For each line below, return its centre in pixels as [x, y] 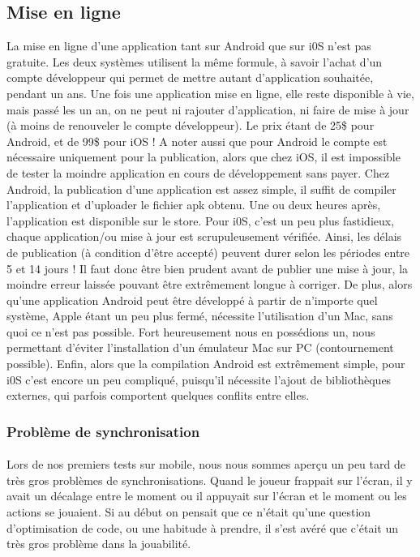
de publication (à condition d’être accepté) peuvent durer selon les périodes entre [208, 252]
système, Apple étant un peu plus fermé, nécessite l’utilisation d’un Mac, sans [200, 316]
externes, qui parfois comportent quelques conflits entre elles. [158, 395]
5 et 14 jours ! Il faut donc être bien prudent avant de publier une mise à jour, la [208, 268]
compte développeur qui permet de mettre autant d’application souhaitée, [190, 77]
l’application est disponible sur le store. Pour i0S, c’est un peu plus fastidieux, [201, 220]
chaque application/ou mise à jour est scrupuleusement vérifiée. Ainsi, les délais [204, 236]
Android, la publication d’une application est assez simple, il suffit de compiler [201, 189]
